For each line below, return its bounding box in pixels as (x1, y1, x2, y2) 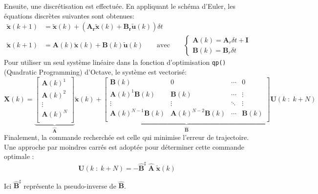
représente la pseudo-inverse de (23, 180, 116, 191)
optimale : (4, 151, 34, 161)
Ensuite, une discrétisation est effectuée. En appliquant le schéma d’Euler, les (4, 1, 235, 11)
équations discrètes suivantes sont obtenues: (4, 10, 134, 20)
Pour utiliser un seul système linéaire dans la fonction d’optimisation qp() (4, 57, 226, 67)
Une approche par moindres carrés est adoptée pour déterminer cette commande (4, 141, 245, 152)
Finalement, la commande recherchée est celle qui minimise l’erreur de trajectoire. (4, 132, 249, 142)
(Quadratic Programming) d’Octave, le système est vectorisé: (4, 66, 187, 77)
